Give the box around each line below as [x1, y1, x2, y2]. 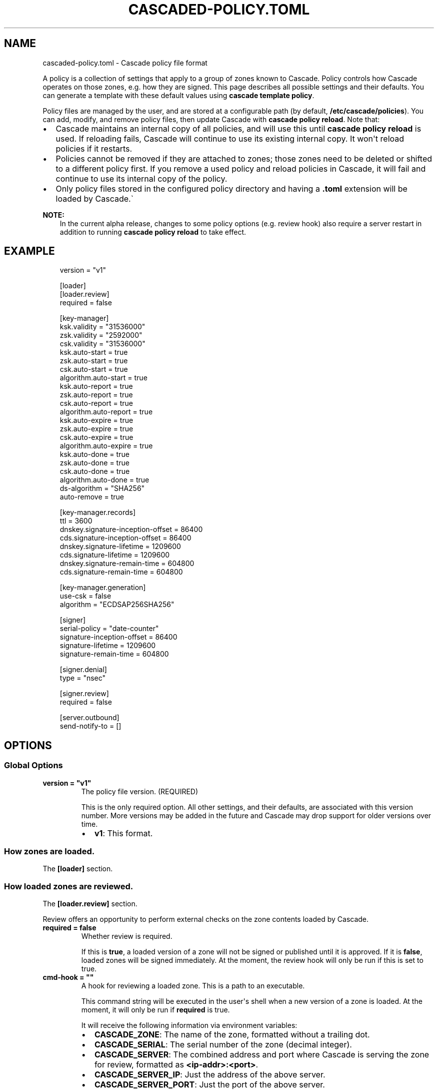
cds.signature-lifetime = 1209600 [59, 551, 170, 560]
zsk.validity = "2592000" [59, 331, 142, 340]
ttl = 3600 [59, 516, 92, 525]
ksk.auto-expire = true [59, 416, 133, 425]
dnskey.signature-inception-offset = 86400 [59, 525, 203, 534]
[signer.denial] [59, 665, 107, 674]
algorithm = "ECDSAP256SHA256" [59, 600, 174, 609]
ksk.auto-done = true [59, 450, 129, 459]
